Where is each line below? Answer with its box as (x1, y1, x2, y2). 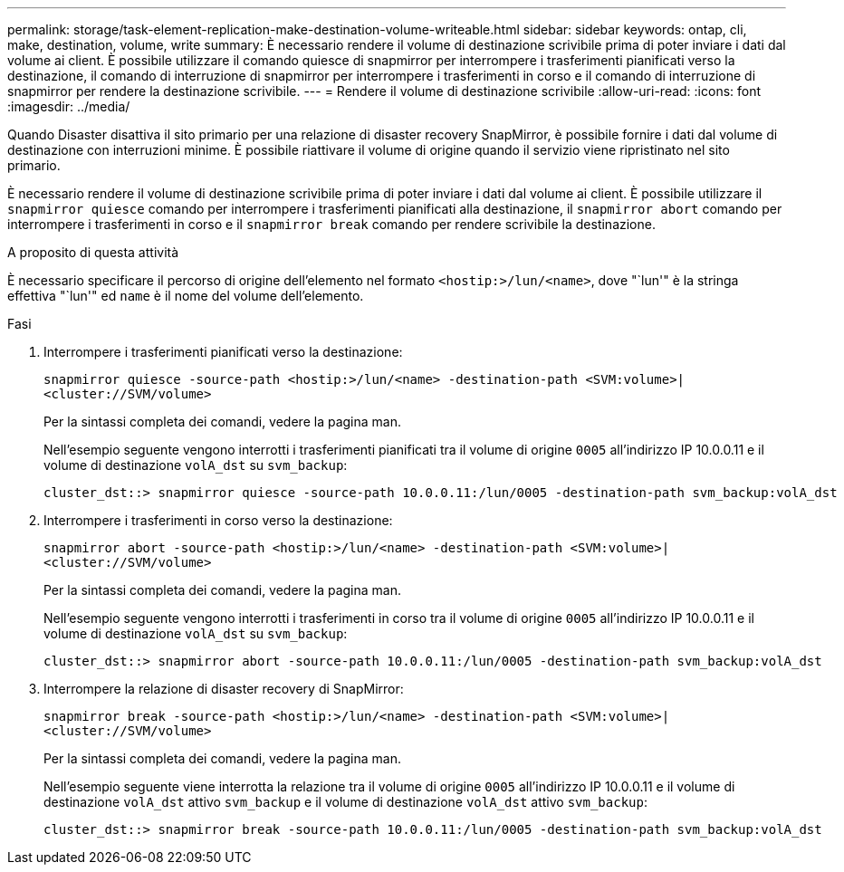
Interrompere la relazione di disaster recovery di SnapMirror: (43, 681, 404, 696)
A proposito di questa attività (7, 244, 179, 260)
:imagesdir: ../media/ (7, 99, 130, 114)
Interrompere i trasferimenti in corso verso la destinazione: (43, 513, 393, 528)
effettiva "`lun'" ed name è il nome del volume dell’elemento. (7, 288, 364, 303)
